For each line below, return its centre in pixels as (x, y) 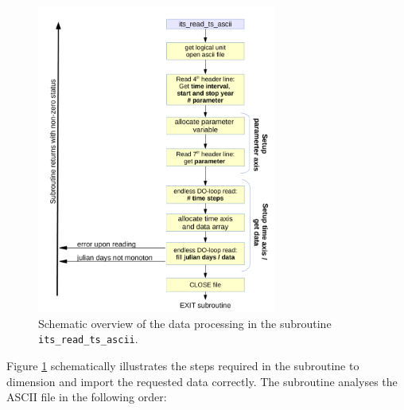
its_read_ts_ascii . (88, 339)
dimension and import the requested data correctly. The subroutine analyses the (202, 381)
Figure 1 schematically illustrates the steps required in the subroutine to (183, 366)
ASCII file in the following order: (87, 397)
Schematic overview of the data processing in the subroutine (185, 323)
